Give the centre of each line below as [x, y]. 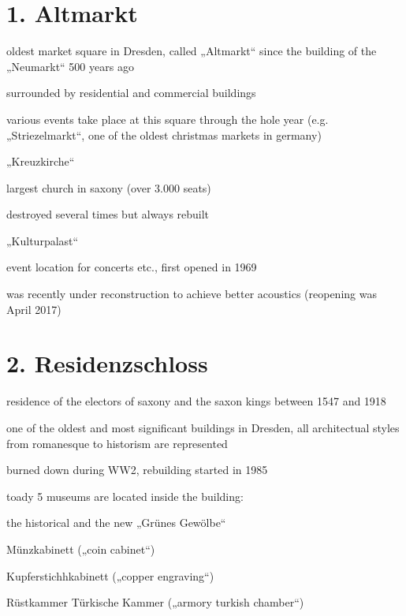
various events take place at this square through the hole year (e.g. [168, 119]
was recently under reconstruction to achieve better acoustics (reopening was [192, 294]
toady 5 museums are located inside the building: [125, 496]
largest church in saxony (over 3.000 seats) [109, 187]
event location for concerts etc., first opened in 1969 [132, 267]
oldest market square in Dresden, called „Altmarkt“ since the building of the [192, 51]
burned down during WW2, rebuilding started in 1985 [137, 470]
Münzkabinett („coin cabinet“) [81, 549]
